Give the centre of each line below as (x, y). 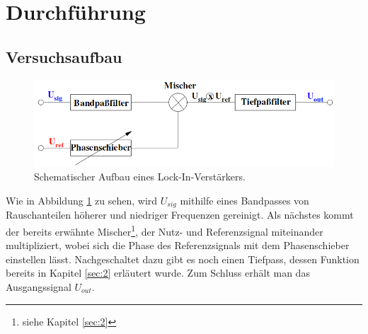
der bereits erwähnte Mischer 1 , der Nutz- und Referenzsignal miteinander (165, 230)
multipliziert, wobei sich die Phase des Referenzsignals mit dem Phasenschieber (178, 245)
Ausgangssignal (39, 286)
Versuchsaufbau (64, 56)
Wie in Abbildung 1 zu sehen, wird (82, 200)
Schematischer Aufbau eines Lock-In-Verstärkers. (140, 177)
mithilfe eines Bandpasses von (245, 200)
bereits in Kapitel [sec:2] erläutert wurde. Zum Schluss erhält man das (158, 273)
